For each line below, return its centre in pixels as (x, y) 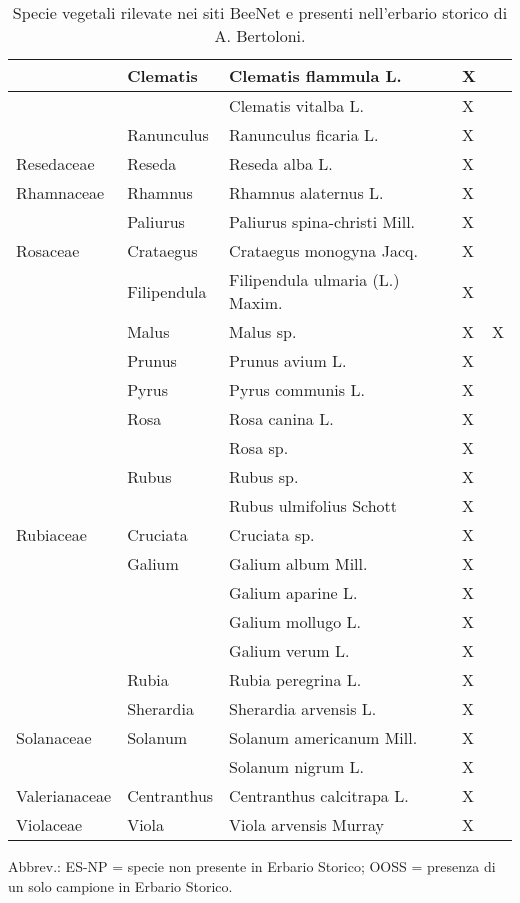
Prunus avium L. (288, 360)
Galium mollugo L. (295, 621)
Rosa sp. (259, 447)
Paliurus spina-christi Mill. (322, 221)
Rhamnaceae (60, 192)
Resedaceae (55, 163)
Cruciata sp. (272, 534)
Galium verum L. (289, 650)
